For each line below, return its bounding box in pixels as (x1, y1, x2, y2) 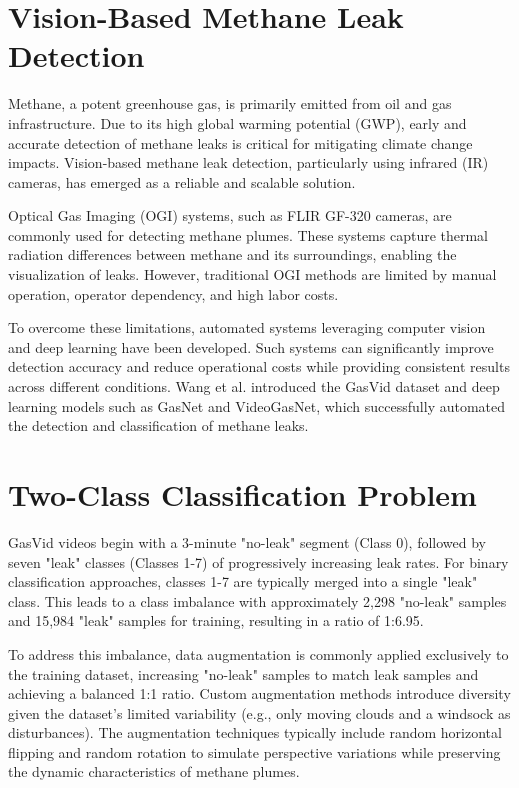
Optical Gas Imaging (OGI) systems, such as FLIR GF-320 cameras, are (8, 205, 452, 226)
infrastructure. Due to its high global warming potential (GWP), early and (8, 112, 467, 133)
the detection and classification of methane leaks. (8, 415, 309, 436)
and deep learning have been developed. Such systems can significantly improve (8, 336, 494, 357)
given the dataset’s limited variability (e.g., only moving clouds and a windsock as (8, 702, 511, 723)
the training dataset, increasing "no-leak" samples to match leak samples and (8, 663, 479, 684)
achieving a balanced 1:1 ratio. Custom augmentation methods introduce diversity (8, 683, 511, 704)
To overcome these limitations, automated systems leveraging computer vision (8, 317, 486, 338)
